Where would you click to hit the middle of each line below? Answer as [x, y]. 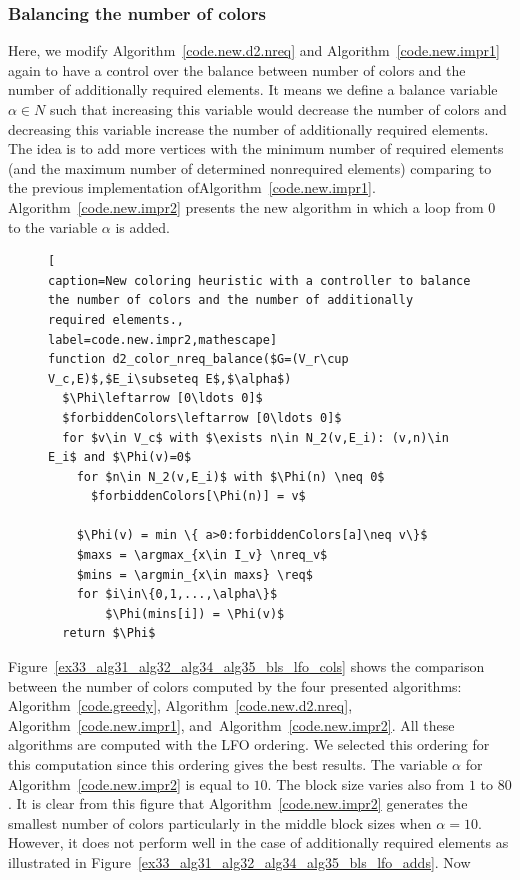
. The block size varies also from [366, 783]
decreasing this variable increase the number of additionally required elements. [248, 128]
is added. [142, 226]
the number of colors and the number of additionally [231, 300]
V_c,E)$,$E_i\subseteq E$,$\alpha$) [170, 378]
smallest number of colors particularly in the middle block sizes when [220, 822]
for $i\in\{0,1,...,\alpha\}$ [177, 594]
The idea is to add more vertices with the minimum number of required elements [256, 148]
